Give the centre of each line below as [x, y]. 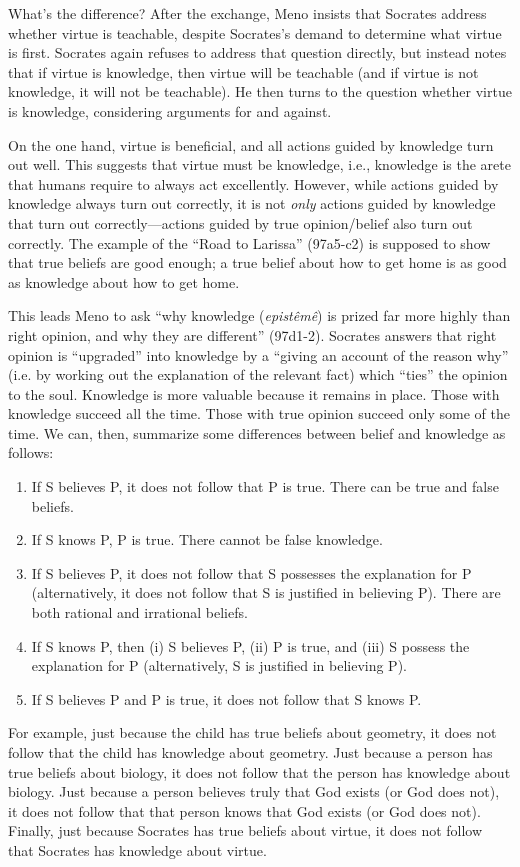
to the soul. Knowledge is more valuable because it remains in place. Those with [254, 393]
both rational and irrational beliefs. [139, 612]
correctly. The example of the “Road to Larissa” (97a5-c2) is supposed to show [249, 242]
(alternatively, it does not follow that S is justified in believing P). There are [266, 592]
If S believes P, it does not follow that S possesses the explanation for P [251, 572]
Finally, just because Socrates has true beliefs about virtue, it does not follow [245, 830]
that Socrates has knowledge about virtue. [137, 849]
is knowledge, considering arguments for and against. [170, 110]
